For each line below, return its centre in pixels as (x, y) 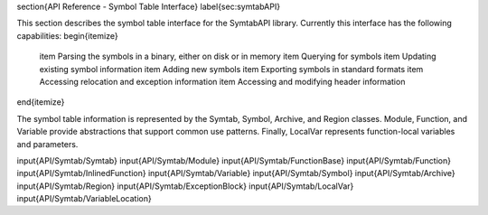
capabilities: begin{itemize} (67, 35)
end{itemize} (41, 102)
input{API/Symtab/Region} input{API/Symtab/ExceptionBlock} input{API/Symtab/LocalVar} (185, 186)
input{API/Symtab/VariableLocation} (84, 199)
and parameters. (47, 144)
